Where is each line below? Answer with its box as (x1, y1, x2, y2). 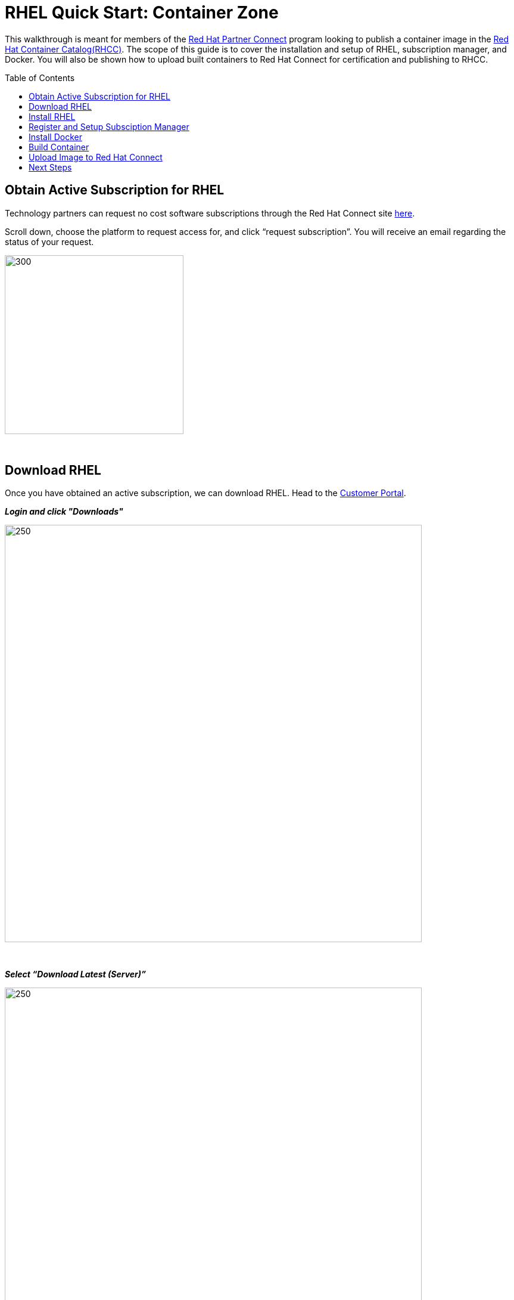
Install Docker (29, 131, 82, 142)
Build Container (29, 141, 89, 152)
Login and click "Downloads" (5, 506, 123, 517)
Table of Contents (5, 72, 75, 83)
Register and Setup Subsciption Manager (29, 121, 189, 132)
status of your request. (5, 236, 94, 247)
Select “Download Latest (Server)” (5, 969, 147, 980)
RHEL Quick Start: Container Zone (5, 2, 279, 23)
